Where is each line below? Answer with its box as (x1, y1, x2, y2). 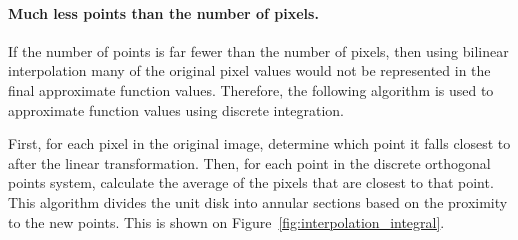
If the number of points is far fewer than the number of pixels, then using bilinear (8, 40, 509, 61)
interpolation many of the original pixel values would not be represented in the (8, 60, 491, 81)
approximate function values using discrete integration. (8, 99, 344, 120)
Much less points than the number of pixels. (8, 2, 319, 23)
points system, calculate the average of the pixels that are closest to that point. (8, 172, 494, 193)
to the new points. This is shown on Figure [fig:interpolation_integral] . (8, 211, 445, 232)
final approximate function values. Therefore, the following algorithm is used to (8, 79, 494, 100)
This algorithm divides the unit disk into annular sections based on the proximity (8, 191, 508, 212)
